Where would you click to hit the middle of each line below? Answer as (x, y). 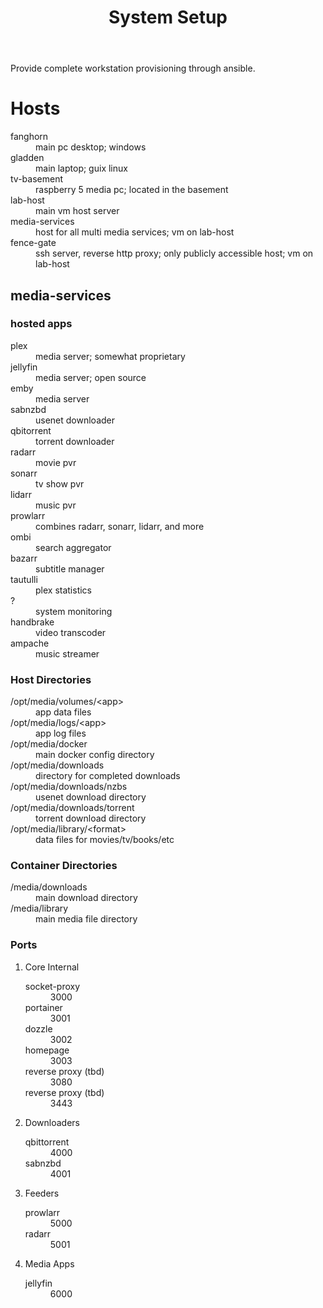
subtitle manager (70, 568)
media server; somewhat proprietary (110, 356)
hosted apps (41, 324)
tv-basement (37, 179)
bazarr (24, 558)
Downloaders (52, 1122)
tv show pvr (60, 483)
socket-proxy (52, 986)
